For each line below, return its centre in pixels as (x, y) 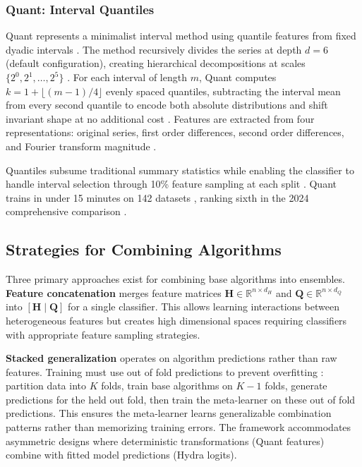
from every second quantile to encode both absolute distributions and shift (167, 105)
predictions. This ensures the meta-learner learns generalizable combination (169, 413)
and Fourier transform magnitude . (81, 146)
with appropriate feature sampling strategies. (103, 334)
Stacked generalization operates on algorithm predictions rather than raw (171, 358)
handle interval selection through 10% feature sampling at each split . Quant (171, 184)
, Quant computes (237, 77)
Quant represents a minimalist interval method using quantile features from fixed (181, 36)
